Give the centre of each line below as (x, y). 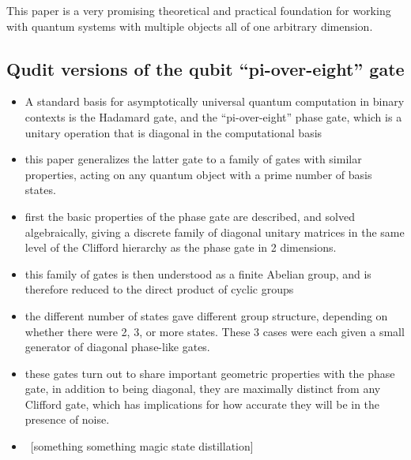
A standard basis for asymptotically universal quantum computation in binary (215, 101)
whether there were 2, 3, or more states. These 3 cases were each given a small (215, 331)
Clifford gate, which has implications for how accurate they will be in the (202, 404)
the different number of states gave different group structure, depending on (206, 315)
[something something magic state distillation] (142, 446)
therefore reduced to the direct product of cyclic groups (159, 289)
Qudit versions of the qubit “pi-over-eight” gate (205, 68)
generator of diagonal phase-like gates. (117, 347)
